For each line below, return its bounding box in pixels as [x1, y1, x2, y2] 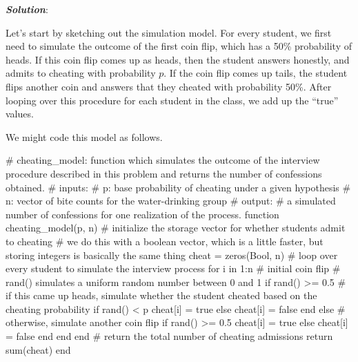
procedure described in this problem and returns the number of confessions [6, 166, 322, 180]
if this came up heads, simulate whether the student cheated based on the [6, 288, 317, 303]
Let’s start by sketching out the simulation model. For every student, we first [6, 25, 332, 39]
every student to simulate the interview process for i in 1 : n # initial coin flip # [6, 261, 341, 276]
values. [6, 106, 34, 121]
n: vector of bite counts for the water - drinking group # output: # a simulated [6, 193, 336, 208]
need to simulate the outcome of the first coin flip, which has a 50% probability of [6, 39, 352, 53]
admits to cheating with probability [6, 66, 156, 80]
